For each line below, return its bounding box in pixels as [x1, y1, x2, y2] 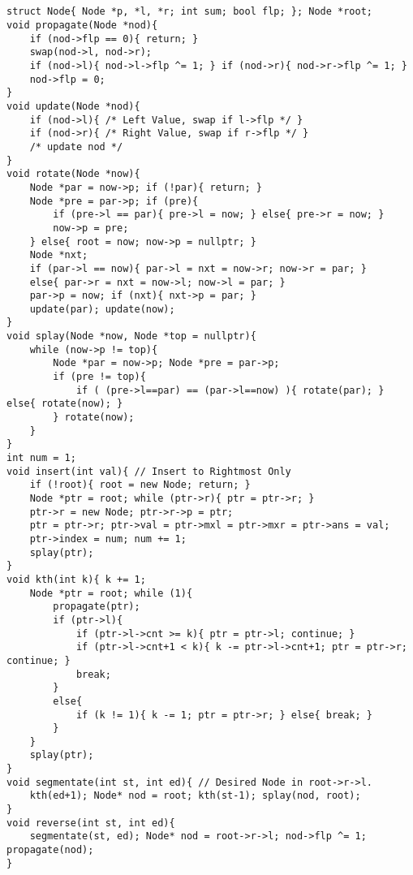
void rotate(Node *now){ [6, 168, 140, 180]
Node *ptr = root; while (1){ [29, 587, 193, 599]
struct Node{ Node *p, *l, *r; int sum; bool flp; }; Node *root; [6, 6, 373, 18]
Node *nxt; [29, 249, 88, 261]
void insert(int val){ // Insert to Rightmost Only [6, 465, 291, 477]
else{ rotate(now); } [6, 398, 123, 410]
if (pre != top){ [53, 371, 146, 383]
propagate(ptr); [53, 601, 140, 613]
